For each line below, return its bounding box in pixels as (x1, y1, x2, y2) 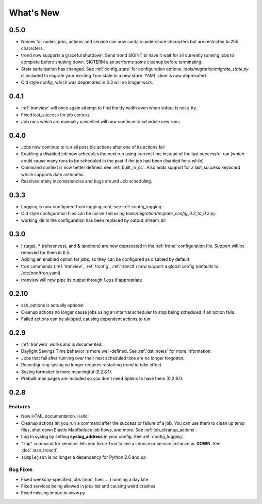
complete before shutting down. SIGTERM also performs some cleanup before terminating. (21, 59, 203, 65)
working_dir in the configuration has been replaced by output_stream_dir (21, 217, 166, 223)
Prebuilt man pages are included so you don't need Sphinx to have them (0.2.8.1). (21, 376, 184, 381)
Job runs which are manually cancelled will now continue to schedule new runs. (21, 119, 181, 125)
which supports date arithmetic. (21, 171, 85, 177)
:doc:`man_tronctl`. (21, 448, 59, 453)
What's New (9, 7, 60, 18)
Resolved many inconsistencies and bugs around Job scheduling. (21, 178, 152, 184)
